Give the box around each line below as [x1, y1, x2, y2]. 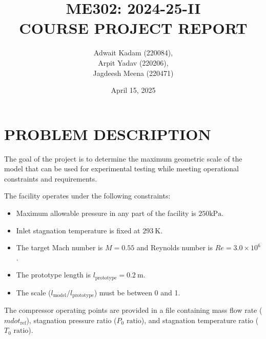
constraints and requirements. [4, 173, 97, 184]
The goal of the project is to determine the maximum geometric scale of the [4, 153, 242, 164]
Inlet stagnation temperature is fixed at [16, 225, 140, 235]
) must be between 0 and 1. [94, 287, 180, 297]
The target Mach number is [16, 242, 103, 253]
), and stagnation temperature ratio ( [141, 314, 259, 325]
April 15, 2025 [111, 85, 156, 95]
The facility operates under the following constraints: [4, 190, 171, 201]
